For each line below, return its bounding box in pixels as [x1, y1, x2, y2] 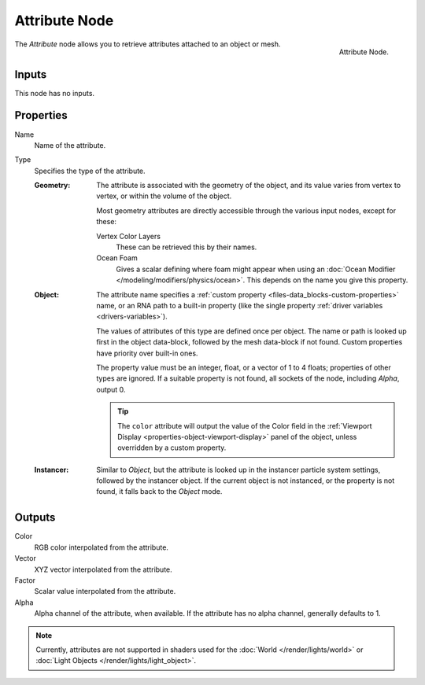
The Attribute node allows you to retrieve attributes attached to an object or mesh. [14, 39, 281, 49]
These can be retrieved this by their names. [116, 242, 257, 252]
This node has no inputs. [14, 88, 94, 98]
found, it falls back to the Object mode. [96, 487, 223, 496]
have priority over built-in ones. [96, 348, 198, 358]
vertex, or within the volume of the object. [96, 191, 232, 201]
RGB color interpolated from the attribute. [34, 543, 169, 552]
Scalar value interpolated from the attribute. [34, 587, 176, 596]
